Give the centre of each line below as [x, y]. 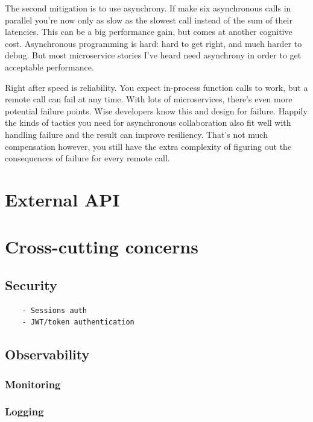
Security [31, 284]
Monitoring [33, 384]
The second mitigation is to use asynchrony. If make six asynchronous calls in [148, 8]
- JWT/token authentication [78, 322]
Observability [47, 354]
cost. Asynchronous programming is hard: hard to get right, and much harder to [153, 43]
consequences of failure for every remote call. [87, 158]
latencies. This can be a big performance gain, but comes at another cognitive [149, 32]
